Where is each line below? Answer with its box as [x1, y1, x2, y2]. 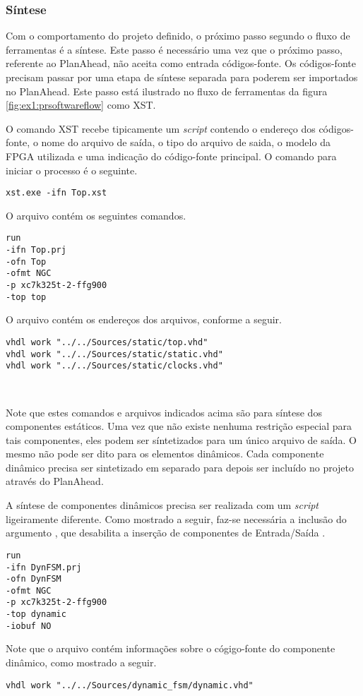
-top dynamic [6, 609, 66, 620]
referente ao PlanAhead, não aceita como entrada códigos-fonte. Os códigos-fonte [6, 56, 356, 71]
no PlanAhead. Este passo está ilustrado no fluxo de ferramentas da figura [6, 83, 328, 98]
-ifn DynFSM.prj [6, 562, 82, 572]
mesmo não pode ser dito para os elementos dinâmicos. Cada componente [6, 446, 324, 461]
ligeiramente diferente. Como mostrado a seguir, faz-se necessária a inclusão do [6, 511, 347, 526]
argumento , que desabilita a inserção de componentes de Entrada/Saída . [6, 525, 326, 540]
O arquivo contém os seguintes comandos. [6, 208, 186, 222]
